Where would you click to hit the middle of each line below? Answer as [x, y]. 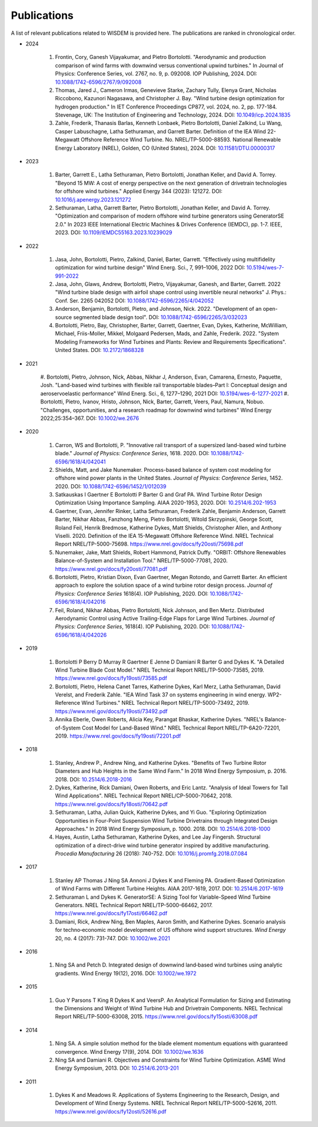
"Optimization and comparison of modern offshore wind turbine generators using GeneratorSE [170, 216]
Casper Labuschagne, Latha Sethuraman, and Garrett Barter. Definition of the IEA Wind [160, 131]
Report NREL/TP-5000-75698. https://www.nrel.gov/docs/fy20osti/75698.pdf [149, 544]
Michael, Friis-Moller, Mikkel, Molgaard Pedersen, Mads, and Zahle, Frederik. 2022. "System [167, 334]
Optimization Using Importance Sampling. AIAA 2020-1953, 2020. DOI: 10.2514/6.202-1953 [166, 503]
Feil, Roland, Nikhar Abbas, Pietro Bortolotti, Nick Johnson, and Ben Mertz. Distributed [160, 610]
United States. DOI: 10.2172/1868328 [100, 350]
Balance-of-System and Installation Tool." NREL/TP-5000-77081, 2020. [141, 561]
